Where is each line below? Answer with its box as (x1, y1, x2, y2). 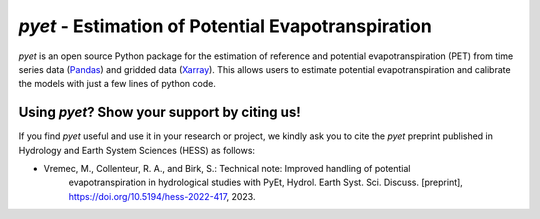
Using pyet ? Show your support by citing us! (18, 104, 302, 121)
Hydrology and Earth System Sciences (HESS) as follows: (18, 144, 255, 156)
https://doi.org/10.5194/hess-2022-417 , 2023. (68, 190, 256, 202)
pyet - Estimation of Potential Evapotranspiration (18, 15, 432, 37)
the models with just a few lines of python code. (18, 78, 217, 90)
